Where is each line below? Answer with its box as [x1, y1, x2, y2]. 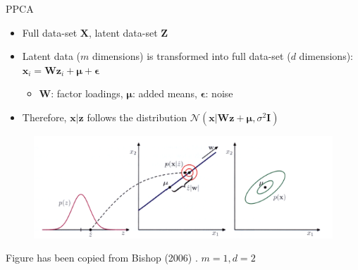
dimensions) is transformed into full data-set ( [92, 49, 291, 63]
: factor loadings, [51, 86, 123, 101]
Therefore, [22, 109, 67, 124]
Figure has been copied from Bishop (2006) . [6, 250, 198, 265]
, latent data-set [88, 25, 158, 39]
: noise [205, 86, 233, 101]
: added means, [132, 86, 197, 101]
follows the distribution [87, 109, 187, 124]
